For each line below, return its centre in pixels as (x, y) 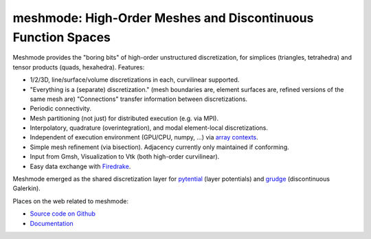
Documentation (52, 223)
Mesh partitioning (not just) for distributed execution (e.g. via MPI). (124, 118)
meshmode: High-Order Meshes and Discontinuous (163, 18)
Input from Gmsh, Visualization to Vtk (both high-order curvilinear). (125, 157)
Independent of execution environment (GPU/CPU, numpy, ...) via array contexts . (144, 137)
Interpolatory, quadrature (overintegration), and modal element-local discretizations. (149, 128)
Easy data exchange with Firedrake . (80, 166)
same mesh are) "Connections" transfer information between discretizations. (138, 99)
